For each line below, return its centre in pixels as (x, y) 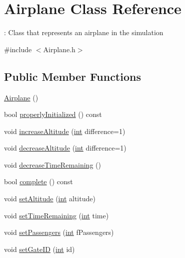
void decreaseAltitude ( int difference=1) (65, 148)
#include (18, 49)
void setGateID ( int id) (39, 249)
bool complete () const (38, 181)
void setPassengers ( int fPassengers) (59, 232)
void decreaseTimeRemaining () (52, 164)
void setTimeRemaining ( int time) (56, 215)
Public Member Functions (72, 76)
